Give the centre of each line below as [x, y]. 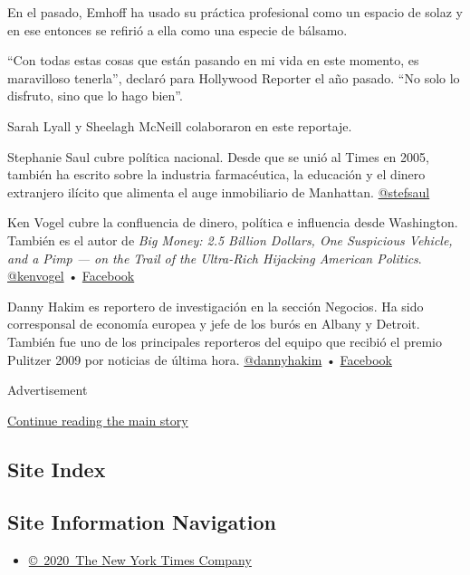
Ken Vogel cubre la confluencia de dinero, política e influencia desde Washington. [233, 222]
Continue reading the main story [98, 420]
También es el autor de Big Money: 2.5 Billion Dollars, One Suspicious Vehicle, [230, 240]
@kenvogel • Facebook [71, 276]
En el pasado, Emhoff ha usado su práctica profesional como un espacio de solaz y [235, 12]
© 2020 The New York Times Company [140, 560]
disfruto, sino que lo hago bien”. [95, 96]
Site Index [57, 469]
